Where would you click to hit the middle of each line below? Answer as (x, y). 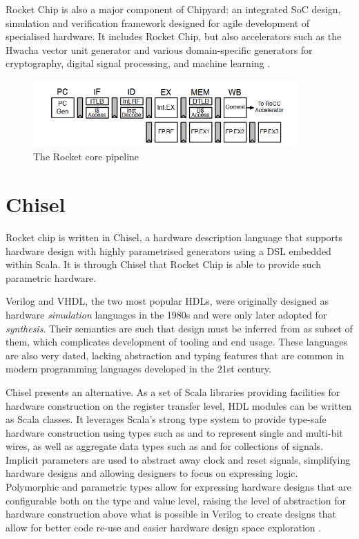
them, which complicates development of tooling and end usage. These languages (176, 342)
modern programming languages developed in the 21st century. (138, 369)
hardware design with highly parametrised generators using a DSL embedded (168, 250)
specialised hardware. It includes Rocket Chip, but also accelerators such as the (174, 36)
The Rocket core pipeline (86, 157)
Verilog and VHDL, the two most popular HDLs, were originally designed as (167, 301)
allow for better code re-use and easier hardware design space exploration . (164, 527)
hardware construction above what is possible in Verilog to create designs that (171, 514)
